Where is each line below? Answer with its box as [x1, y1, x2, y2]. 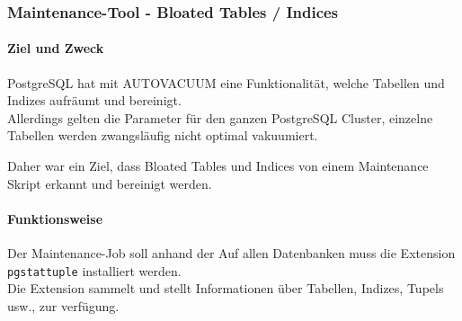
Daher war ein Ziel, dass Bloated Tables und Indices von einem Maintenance [7, 156, 429, 175]
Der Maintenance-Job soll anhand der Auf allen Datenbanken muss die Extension [7, 244, 456, 262]
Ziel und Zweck [7, 39, 104, 58]
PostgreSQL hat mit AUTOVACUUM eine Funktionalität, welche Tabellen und [7, 73, 445, 92]
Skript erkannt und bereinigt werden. [7, 174, 212, 192]
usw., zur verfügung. [7, 296, 120, 315]
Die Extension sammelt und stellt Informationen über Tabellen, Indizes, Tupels [7, 279, 444, 298]
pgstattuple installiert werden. [7, 261, 182, 280]
